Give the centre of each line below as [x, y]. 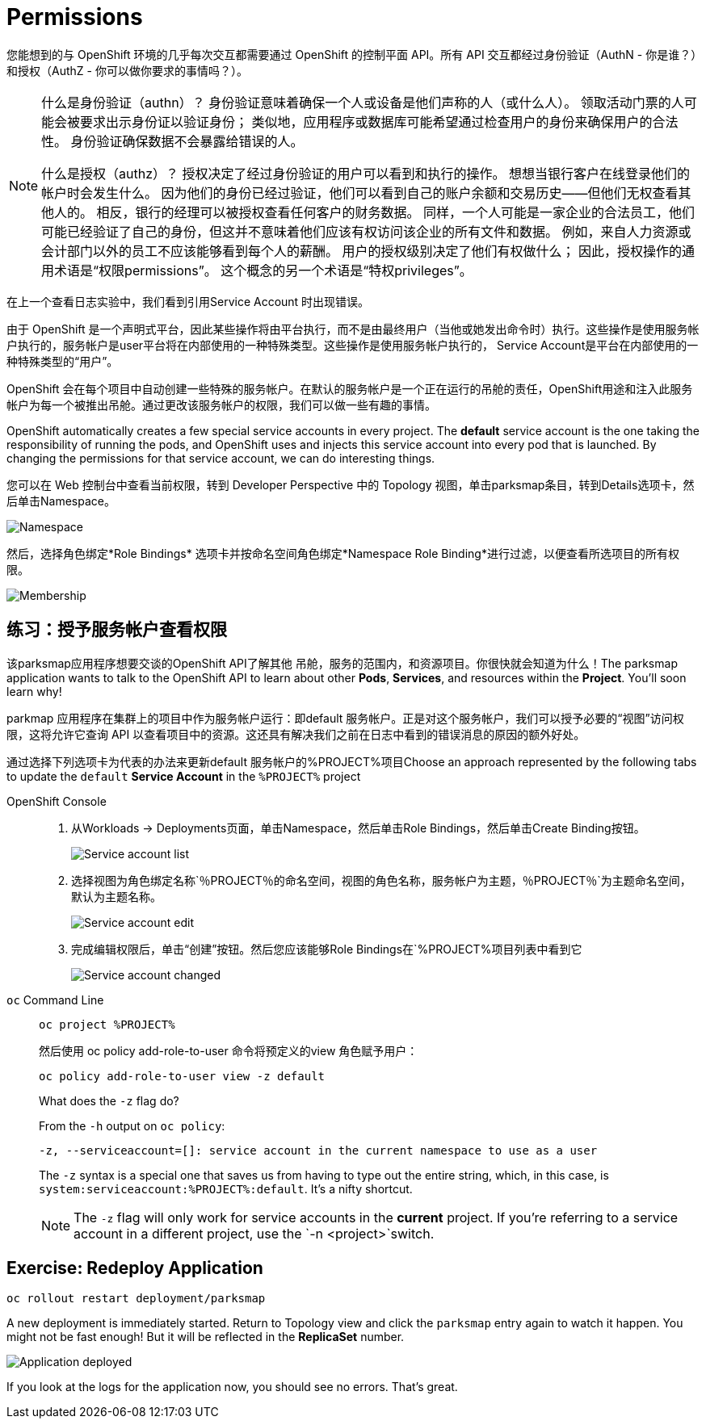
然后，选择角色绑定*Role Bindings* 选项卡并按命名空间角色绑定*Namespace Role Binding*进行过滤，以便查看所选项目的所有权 [343, 553]
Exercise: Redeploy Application [135, 1268]
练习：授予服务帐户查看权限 [117, 630]
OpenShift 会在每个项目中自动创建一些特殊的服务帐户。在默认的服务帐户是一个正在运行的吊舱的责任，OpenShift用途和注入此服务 [350, 388]
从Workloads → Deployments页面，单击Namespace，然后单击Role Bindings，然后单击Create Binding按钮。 [358, 828]
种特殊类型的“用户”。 [63, 361]
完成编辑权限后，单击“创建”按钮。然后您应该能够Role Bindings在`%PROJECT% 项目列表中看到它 [327, 949]
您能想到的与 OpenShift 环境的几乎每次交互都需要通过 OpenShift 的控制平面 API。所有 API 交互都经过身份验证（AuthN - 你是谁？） [352, 54]
